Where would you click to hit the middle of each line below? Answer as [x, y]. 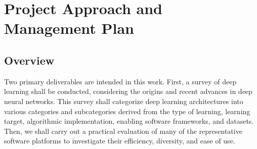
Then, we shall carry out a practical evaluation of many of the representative [123, 131]
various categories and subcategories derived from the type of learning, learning [127, 111]
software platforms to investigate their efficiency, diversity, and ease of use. [120, 141]
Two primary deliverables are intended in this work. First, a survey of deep [120, 81]
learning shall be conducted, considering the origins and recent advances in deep [128, 91]
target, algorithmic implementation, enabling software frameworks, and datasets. [129, 121]
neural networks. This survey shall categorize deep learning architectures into [124, 101]
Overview [29, 60]
